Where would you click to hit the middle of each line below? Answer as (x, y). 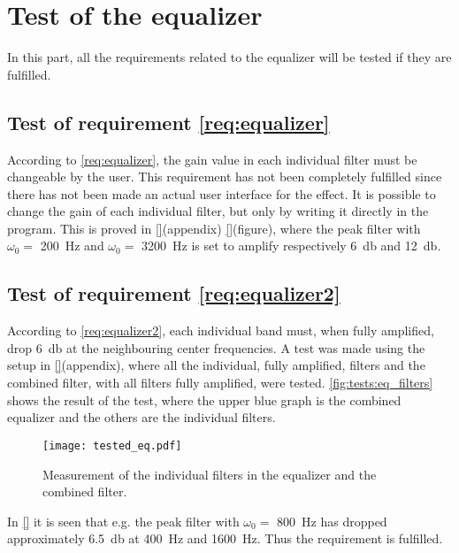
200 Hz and (72, 246)
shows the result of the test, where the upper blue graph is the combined (204, 399)
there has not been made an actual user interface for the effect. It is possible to (222, 193)
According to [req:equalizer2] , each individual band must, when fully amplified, (221, 330)
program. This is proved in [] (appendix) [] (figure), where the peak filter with (214, 228)
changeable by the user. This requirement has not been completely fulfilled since (225, 177)
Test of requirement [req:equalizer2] (174, 293)
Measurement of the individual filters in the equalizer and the (210, 474)
